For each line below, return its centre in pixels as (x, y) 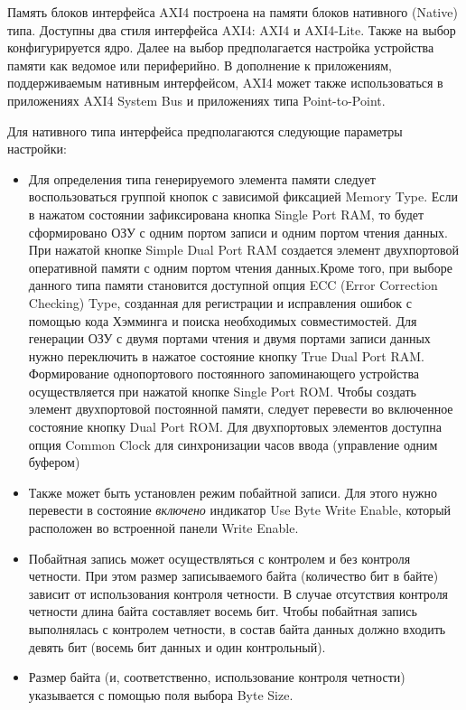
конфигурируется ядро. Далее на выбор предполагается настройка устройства (221, 47)
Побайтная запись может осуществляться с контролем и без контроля (219, 558)
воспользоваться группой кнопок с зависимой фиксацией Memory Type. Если (243, 196)
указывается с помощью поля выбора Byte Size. (161, 694)
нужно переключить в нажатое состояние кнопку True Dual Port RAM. (226, 355)
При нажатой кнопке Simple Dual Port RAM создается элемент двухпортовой (243, 250)
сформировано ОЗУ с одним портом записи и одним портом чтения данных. (238, 232)
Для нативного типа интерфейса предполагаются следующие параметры (205, 131)
